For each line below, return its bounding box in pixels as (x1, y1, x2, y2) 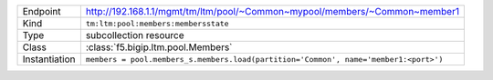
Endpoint (22, 5, 61, 17)
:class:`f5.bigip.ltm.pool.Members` (85, 41, 233, 54)
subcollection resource (85, 29, 184, 41)
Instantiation (22, 53, 76, 65)
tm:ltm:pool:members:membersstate (85, 18, 229, 28)
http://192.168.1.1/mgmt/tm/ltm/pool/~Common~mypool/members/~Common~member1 (85, 5, 460, 17)
